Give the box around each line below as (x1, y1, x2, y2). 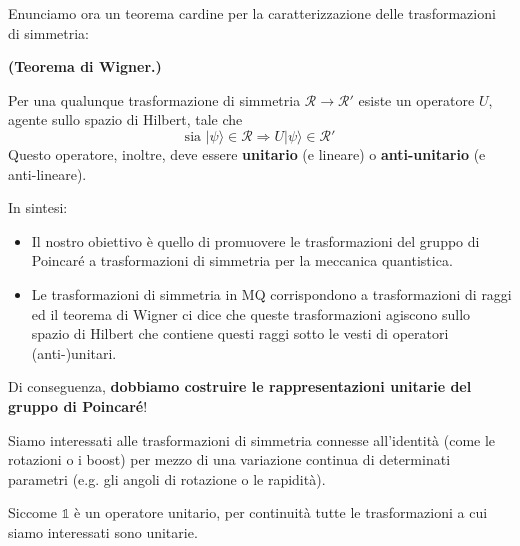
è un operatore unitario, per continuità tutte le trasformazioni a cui (74, 502, 488, 523)
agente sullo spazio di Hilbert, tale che (8, 109, 243, 130)
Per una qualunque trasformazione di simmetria (8, 89, 301, 110)
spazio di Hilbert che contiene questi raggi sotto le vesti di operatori (31, 323, 449, 344)
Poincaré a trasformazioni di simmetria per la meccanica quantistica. (31, 250, 453, 271)
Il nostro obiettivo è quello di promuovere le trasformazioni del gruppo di (31, 230, 480, 251)
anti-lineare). (8, 163, 87, 184)
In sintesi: (8, 197, 68, 218)
